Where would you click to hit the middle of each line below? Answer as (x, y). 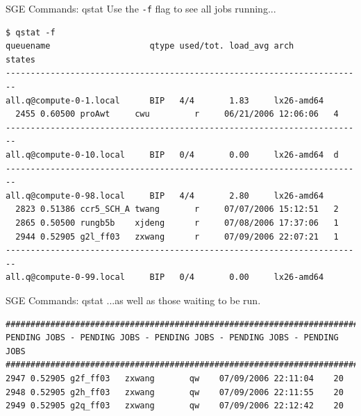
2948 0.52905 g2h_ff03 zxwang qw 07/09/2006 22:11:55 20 (175, 392)
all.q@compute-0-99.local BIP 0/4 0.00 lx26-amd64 (165, 277)
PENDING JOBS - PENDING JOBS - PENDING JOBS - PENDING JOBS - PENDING (172, 338)
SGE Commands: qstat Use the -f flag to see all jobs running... (141, 8)
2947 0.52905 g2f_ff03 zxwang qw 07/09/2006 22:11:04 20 (175, 378)
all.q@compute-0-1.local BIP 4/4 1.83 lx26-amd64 (165, 100)
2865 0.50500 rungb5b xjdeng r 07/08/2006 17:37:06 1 (177, 223)
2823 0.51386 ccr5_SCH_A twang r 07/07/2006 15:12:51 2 (177, 209)
